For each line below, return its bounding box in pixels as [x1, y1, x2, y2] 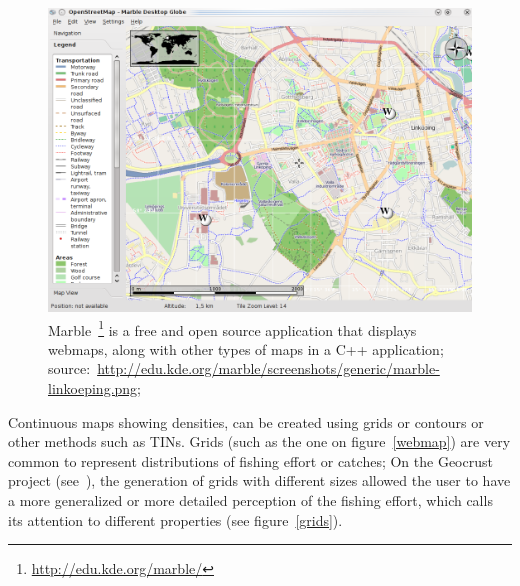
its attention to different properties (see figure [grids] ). [8, 509, 343, 530]
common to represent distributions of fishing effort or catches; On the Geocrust [8, 450, 493, 471]
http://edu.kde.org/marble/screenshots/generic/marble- [97, 358, 440, 379]
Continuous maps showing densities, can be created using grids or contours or [8, 411, 484, 432]
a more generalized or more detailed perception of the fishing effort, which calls [8, 489, 493, 510]
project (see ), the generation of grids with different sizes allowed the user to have [8, 470, 511, 491]
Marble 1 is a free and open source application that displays [48, 316, 417, 340]
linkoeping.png [48, 377, 138, 398]
